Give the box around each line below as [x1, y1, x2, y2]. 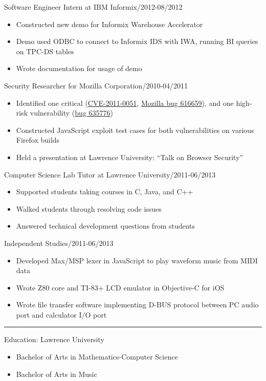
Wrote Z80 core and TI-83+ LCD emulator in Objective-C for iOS [16, 282, 225, 293]
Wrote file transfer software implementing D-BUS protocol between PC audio [16, 299, 259, 310]
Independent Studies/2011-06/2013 [4, 237, 114, 248]
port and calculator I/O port [16, 309, 107, 320]
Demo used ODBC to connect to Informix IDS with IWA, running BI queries [16, 36, 258, 47]
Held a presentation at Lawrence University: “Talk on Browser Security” [16, 151, 243, 162]
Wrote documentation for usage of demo [16, 63, 142, 74]
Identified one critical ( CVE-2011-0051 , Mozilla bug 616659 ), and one [16, 97, 234, 108]
